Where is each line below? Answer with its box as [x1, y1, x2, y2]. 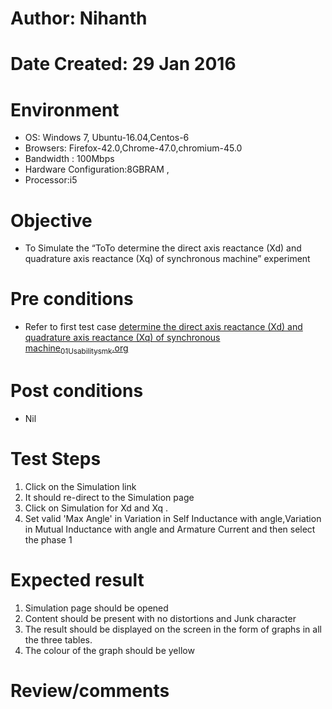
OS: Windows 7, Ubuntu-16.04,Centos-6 [24, 132, 190, 144]
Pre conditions [10, 288, 134, 311]
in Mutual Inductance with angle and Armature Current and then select [24, 523, 316, 535]
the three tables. [24, 633, 93, 646]
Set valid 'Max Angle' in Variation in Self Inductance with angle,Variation [24, 512, 322, 524]
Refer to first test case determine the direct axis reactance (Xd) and [24, 321, 303, 333]
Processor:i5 [24, 174, 78, 186]
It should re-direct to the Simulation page [24, 491, 195, 503]
